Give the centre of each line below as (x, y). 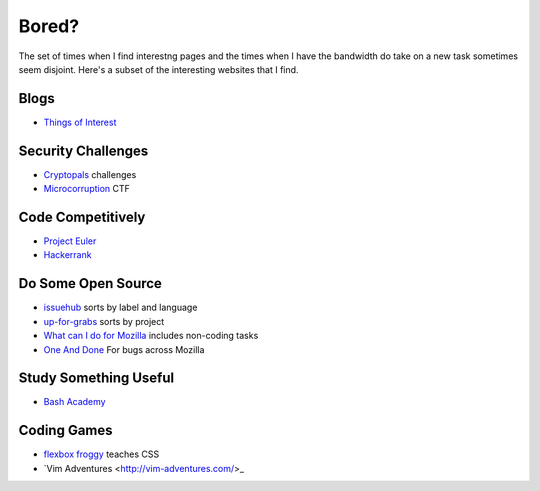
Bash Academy (74, 402)
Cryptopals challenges (90, 174)
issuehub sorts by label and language (120, 307)
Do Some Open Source (90, 283)
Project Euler (70, 241)
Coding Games (66, 430)
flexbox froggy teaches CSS (101, 454)
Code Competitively (82, 216)
